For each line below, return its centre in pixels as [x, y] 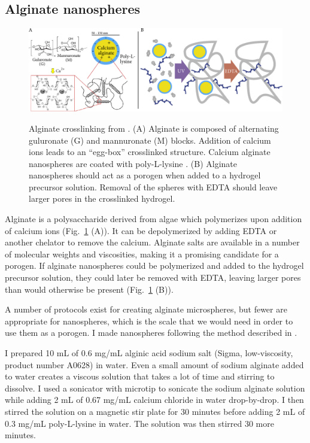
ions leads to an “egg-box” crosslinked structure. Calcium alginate [150, 152]
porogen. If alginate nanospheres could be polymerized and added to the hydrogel [154, 266]
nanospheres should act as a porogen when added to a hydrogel [145, 175]
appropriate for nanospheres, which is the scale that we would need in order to [149, 321]
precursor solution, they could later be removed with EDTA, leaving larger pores [153, 277]
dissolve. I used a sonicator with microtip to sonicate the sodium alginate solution [155, 388]
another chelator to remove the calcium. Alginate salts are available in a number [152, 242]
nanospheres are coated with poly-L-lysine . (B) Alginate [133, 163]
